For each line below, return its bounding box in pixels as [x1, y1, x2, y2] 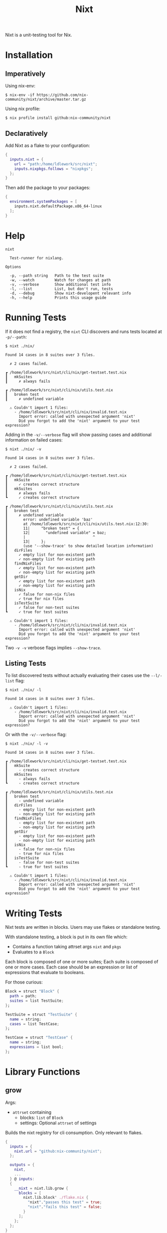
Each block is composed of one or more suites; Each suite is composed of [5, 959, 158, 965]
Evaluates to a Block [12, 949, 54, 955]
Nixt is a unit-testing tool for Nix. [5, 32, 72, 38]
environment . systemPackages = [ [10, 199, 78, 204]
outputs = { [10, 1163, 35, 1168]
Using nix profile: [5, 106, 41, 112]
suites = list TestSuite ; [10, 998, 64, 1003]
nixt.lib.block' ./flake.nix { [23, 1195, 89, 1200]
